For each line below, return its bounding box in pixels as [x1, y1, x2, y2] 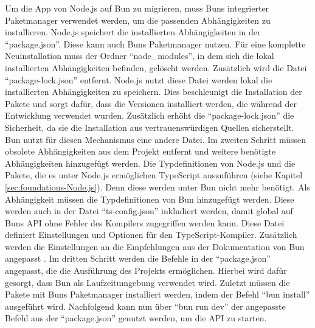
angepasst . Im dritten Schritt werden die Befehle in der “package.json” [5, 252, 271, 265]
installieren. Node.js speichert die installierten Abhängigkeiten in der [5, 26, 261, 38]
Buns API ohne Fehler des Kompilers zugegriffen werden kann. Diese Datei [5, 216, 285, 229]
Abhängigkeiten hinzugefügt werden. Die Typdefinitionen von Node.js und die [5, 156, 296, 169]
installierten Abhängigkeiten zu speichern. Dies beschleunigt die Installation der [5, 85, 302, 98]
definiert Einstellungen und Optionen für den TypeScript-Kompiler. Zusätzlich [5, 228, 297, 241]
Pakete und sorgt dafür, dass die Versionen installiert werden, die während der [5, 97, 297, 110]
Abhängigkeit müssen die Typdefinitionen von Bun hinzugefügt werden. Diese [5, 192, 294, 205]
